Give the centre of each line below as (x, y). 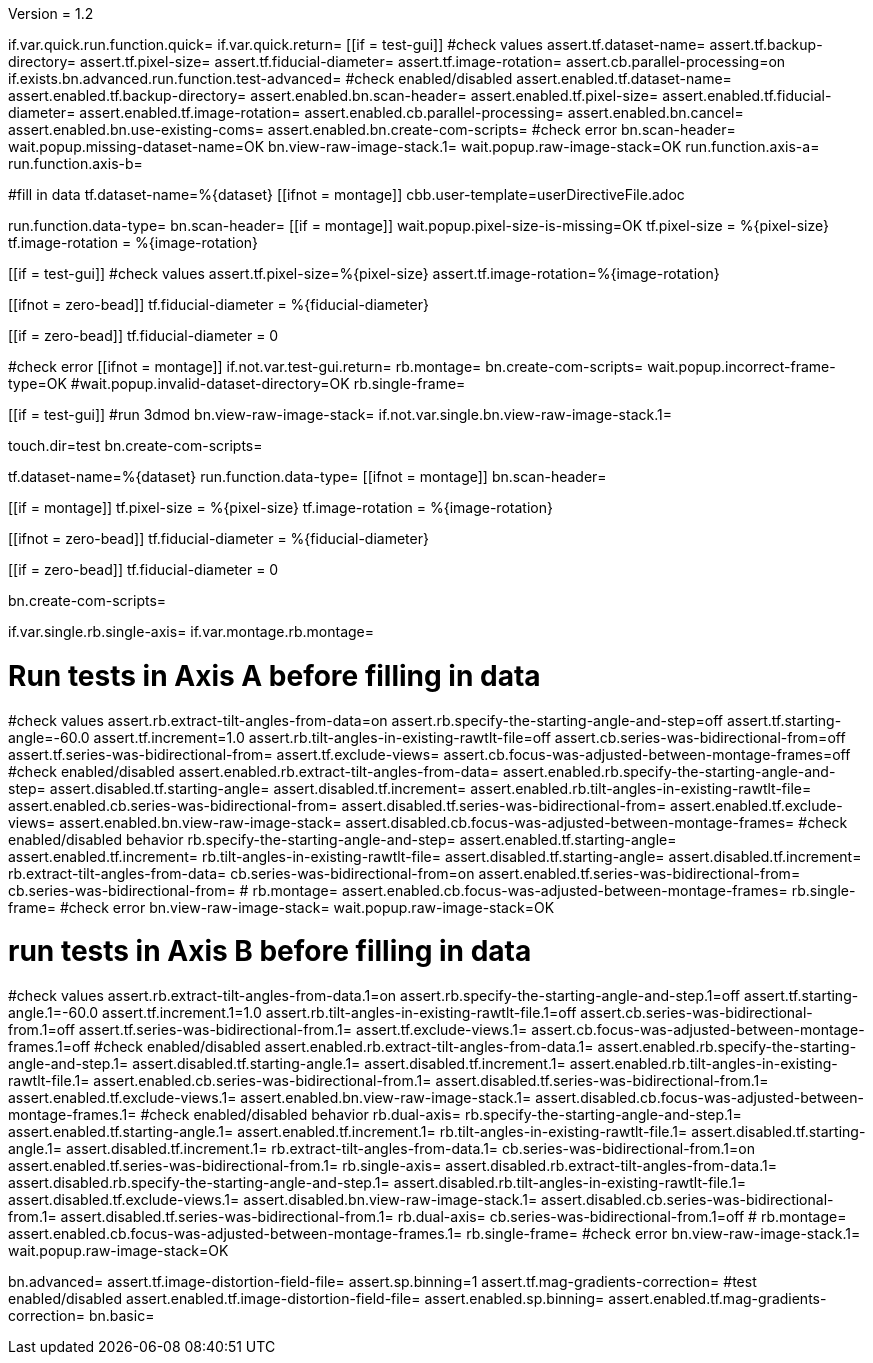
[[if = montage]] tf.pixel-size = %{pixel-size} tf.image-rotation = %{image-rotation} (280, 507)
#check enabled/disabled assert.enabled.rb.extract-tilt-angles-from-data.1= (344, 1046)
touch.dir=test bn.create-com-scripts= (135, 445)
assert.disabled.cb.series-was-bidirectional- (687, 1199)
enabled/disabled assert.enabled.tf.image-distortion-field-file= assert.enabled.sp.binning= (306, 1298)
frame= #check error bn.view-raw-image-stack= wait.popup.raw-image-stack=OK (281, 907)
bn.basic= (121, 1315)
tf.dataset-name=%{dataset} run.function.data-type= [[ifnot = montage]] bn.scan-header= (307, 476)
